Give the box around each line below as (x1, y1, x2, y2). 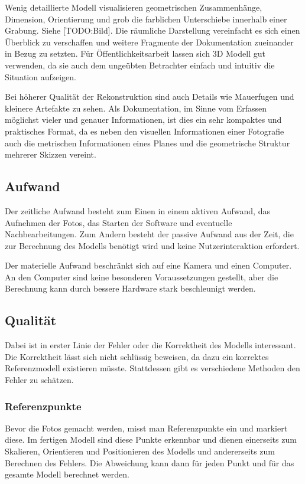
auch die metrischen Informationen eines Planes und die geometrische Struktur (5, 136, 290, 149)
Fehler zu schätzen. (5, 374, 74, 386)
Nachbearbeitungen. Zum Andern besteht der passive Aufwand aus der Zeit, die (5, 228, 294, 240)
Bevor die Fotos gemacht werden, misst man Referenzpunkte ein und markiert (5, 421, 288, 434)
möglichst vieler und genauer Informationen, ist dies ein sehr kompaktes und (5, 113, 282, 126)
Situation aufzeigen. (5, 70, 76, 83)
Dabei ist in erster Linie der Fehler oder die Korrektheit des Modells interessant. (5, 339, 296, 351)
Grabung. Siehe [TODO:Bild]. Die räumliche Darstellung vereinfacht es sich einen (5, 24, 300, 37)
